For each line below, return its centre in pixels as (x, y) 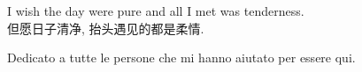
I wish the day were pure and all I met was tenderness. (156, 11)
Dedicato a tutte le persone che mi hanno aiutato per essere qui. (181, 58)
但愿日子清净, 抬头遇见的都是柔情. (106, 28)
